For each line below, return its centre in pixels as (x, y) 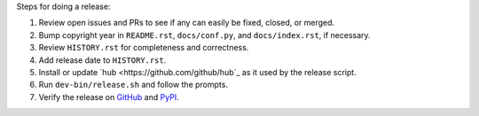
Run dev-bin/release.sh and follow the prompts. (133, 85)
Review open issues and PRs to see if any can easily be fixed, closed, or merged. (187, 23)
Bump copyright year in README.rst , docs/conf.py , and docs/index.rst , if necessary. (205, 35)
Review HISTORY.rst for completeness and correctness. (144, 48)
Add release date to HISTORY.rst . (102, 60)
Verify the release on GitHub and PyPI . (109, 97)
